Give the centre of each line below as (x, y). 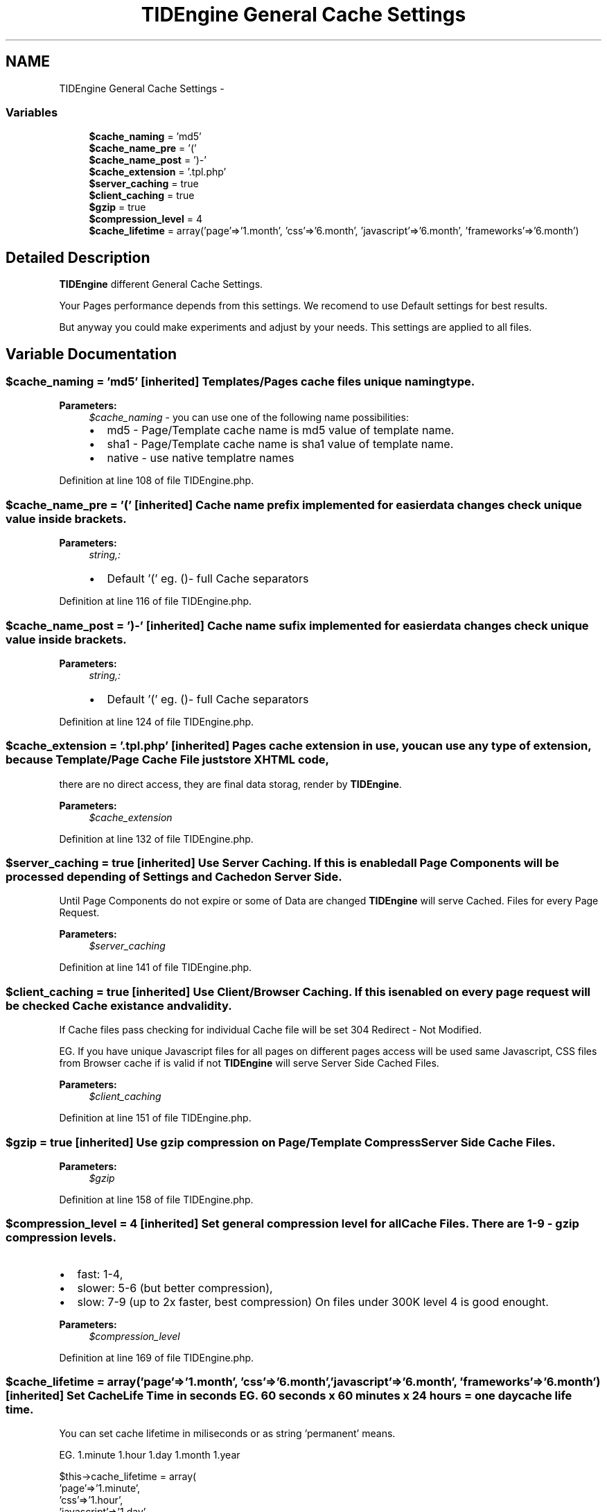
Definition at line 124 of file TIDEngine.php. (157, 721)
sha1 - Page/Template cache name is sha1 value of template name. (280, 444)
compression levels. (61, 1238)
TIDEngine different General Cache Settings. (161, 284)
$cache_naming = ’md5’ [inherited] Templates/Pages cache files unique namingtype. (240, 382)
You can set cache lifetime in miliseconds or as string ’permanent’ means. (227, 1434)
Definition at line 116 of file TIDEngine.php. (156, 601)
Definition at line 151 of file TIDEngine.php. (155, 1118)
